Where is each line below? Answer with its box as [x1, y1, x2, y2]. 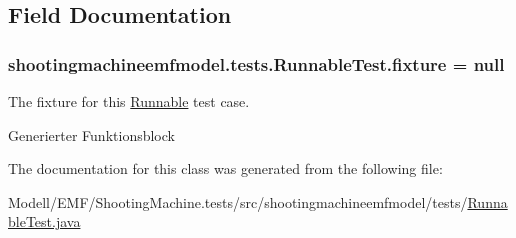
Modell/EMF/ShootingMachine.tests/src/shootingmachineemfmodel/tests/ [8, 191, 468, 212]
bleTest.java [8, 211, 81, 232]
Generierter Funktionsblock [8, 124, 175, 145]
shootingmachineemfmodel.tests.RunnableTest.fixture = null [8, 51, 505, 76]
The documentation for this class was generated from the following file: [8, 158, 443, 179]
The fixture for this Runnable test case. [8, 91, 250, 111]
